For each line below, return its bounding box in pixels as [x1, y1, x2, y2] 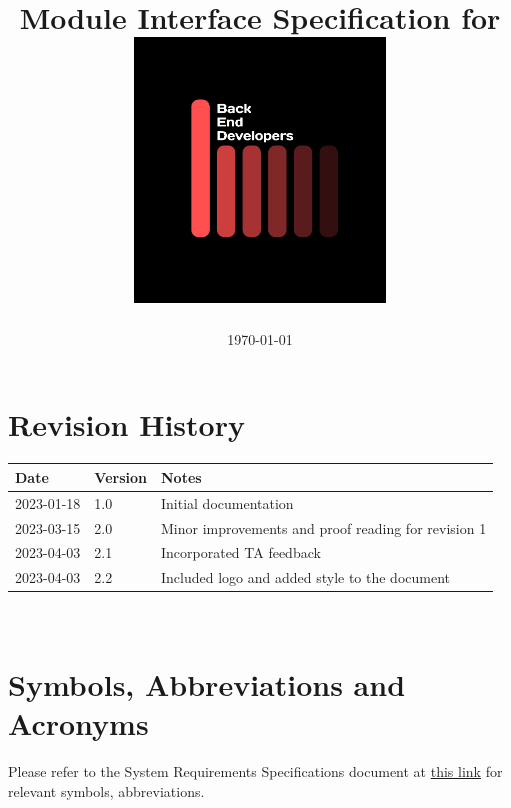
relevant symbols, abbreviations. [8, 780, 205, 801]
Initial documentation [160, 492, 294, 513]
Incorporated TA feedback [160, 542, 321, 563]
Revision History [8, 404, 245, 445]
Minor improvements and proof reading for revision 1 [160, 517, 487, 538]
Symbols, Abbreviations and [8, 664, 406, 705]
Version [94, 466, 147, 487]
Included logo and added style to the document [160, 567, 451, 588]
